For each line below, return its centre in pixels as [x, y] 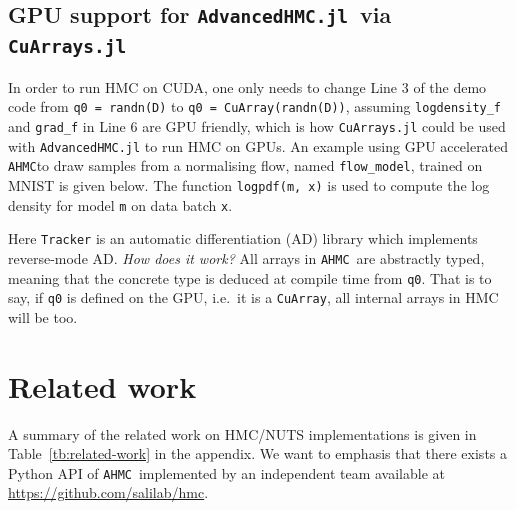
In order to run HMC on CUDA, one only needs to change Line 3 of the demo [247, 86]
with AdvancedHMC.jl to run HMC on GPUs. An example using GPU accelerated [258, 145]
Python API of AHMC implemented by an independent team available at [227, 472]
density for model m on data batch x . [120, 204]
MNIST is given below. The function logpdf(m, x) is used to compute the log [249, 184]
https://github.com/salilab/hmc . [108, 492]
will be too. [43, 316]
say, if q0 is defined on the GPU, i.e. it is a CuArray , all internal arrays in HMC [253, 297]
